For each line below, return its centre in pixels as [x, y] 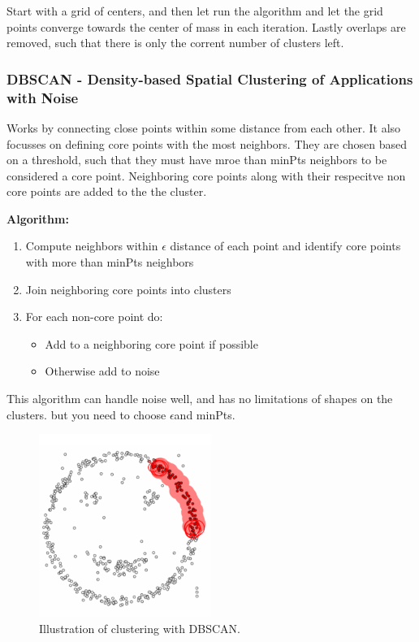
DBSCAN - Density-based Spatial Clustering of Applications [210, 78]
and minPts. [205, 414]
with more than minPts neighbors [110, 262]
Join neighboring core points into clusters [128, 289]
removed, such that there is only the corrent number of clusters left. [175, 43]
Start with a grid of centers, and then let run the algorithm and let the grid [195, 11]
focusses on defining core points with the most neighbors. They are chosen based [207, 143]
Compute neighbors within [92, 246]
